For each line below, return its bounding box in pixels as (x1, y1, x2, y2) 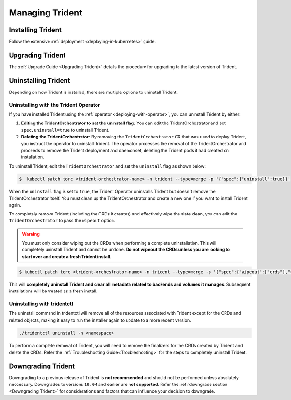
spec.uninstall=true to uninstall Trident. (21, 127, 110, 133)
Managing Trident (9, 7, 82, 18)
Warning (22, 231, 40, 237)
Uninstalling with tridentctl (9, 300, 73, 307)
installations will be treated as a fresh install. (9, 288, 97, 294)
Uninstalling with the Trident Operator (9, 101, 100, 108)
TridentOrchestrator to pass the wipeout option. (9, 218, 115, 224)
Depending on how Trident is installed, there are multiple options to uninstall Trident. (9, 89, 178, 95)
